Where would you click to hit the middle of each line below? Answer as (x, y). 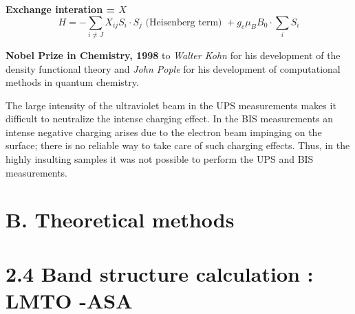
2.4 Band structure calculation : (160, 273)
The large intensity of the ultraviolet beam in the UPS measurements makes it (171, 105)
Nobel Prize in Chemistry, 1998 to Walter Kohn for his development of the (173, 55)
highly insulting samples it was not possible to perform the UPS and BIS (160, 159)
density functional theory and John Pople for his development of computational (173, 68)
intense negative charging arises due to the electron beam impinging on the (164, 132)
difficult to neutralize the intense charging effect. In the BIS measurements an (170, 119)
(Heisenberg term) (184, 22)
